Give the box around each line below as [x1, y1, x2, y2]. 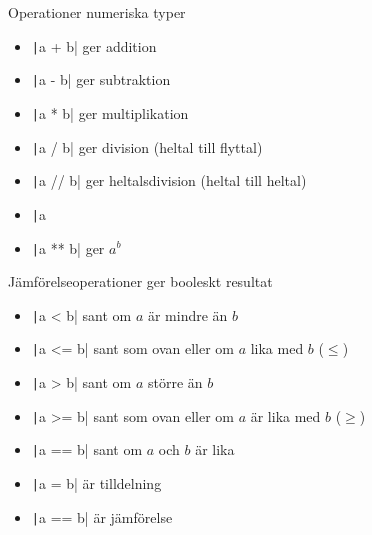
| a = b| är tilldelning [31, 473, 162, 494]
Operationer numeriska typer [8, 2, 186, 22]
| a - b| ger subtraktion [31, 69, 171, 90]
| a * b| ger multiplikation [31, 102, 189, 123]
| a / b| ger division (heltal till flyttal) [31, 136, 263, 157]
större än [147, 372, 203, 393]
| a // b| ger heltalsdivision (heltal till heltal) [31, 170, 307, 191]
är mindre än [147, 304, 228, 325]
